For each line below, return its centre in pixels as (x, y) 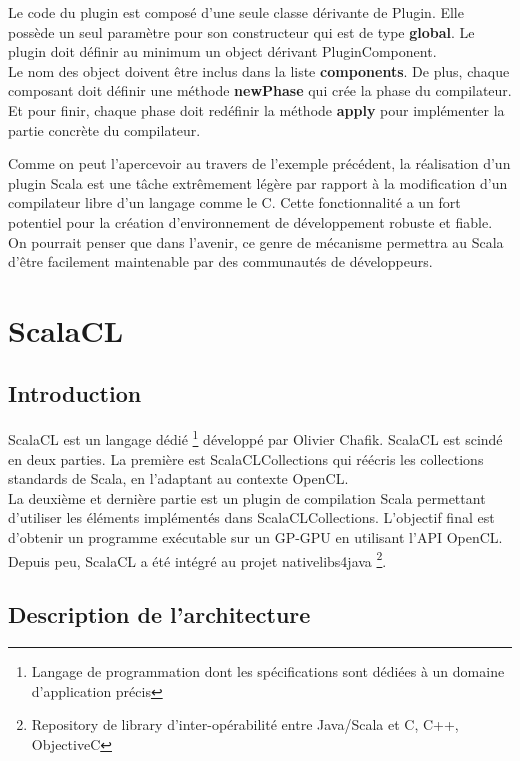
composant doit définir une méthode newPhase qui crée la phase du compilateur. (260, 90)
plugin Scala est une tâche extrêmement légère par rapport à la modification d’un (258, 182)
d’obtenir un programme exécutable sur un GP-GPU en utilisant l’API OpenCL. (255, 536)
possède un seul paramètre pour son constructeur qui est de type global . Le (241, 31)
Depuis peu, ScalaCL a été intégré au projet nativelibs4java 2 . (197, 559)
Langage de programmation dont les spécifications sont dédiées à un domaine (268, 670)
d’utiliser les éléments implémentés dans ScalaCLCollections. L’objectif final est (251, 517)
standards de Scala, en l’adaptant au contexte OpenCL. (178, 478)
